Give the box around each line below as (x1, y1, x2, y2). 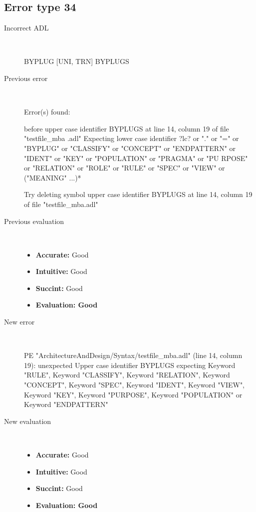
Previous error (4, 72, 48, 83)
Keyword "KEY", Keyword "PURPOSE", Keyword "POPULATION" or (24, 389, 243, 399)
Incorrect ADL (4, 22, 49, 33)
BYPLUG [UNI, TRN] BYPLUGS (24, 56, 129, 66)
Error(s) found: (24, 106, 70, 117)
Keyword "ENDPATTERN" (24, 399, 108, 409)
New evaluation (4, 415, 51, 426)
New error (4, 316, 35, 327)
